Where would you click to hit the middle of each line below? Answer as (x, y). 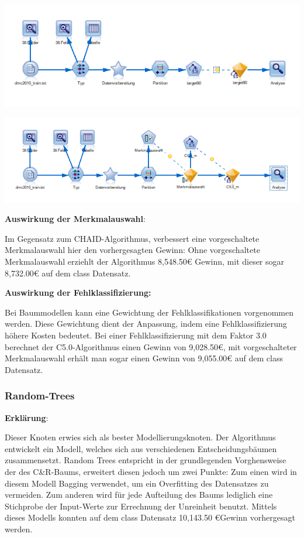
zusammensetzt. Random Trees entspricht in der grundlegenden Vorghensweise (146, 460)
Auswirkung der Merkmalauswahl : (75, 219)
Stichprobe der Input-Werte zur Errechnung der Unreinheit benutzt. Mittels (141, 506)
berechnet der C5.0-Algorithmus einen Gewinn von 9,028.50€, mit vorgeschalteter (151, 346)
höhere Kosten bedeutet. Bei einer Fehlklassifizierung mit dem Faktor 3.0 (136, 335)
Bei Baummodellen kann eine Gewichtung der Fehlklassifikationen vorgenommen (149, 312)
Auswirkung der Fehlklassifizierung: (78, 293)
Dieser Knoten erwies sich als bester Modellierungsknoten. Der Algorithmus (140, 437)
